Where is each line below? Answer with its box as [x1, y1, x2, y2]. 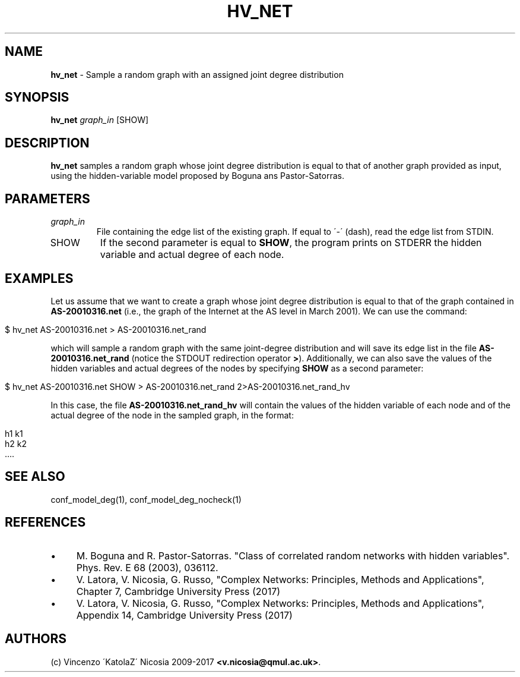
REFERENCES [5, 515, 86, 530]
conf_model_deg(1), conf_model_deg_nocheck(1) [50, 494, 242, 505]
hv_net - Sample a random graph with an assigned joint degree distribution [50, 69, 344, 80]
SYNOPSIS [5, 90, 69, 105]
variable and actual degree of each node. [100, 248, 284, 261]
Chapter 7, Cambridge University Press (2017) [76, 585, 281, 597]
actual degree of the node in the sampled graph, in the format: [50, 410, 294, 420]
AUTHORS [5, 631, 67, 647]
